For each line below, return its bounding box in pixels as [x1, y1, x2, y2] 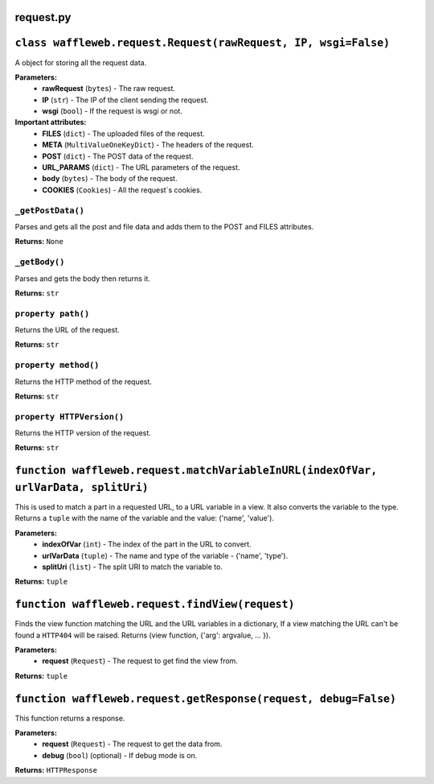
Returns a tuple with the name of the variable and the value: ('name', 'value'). [14, 514, 275, 523]
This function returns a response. [14, 713, 125, 723]
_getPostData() [14, 205, 84, 216]
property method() [14, 360, 100, 370]
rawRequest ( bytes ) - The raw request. [42, 84, 176, 93]
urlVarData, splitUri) [14, 481, 149, 494]
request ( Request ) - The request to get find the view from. [42, 656, 239, 666]
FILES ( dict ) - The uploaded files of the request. [42, 129, 205, 138]
